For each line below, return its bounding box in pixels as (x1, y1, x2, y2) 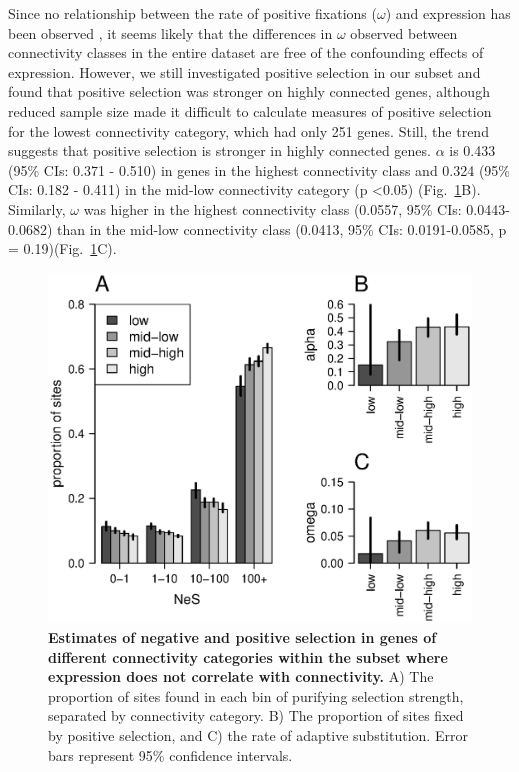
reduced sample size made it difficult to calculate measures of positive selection (8, 100, 492, 121)
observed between (350, 22, 458, 43)
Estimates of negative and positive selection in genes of (48, 627, 437, 648)
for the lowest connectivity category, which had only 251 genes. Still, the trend (8, 120, 489, 141)
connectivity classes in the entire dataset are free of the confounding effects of (8, 42, 484, 63)
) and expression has (385, 3, 511, 23)
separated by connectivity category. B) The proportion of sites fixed (48, 705, 464, 726)
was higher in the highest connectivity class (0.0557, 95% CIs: (83, 198, 462, 219)
